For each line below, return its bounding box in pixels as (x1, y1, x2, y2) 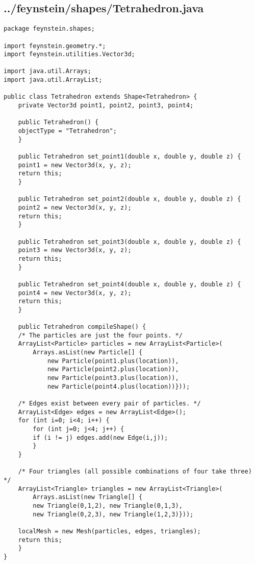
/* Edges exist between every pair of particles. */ (18, 400, 201, 408)
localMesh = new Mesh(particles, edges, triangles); (18, 527, 201, 535)
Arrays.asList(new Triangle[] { (33, 493, 143, 501)
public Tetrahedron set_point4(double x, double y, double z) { (18, 280, 241, 288)
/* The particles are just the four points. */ (18, 331, 183, 339)
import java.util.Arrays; (4, 67, 91, 75)
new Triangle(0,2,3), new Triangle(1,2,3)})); (33, 510, 194, 518)
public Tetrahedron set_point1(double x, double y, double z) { (18, 153, 241, 161)
